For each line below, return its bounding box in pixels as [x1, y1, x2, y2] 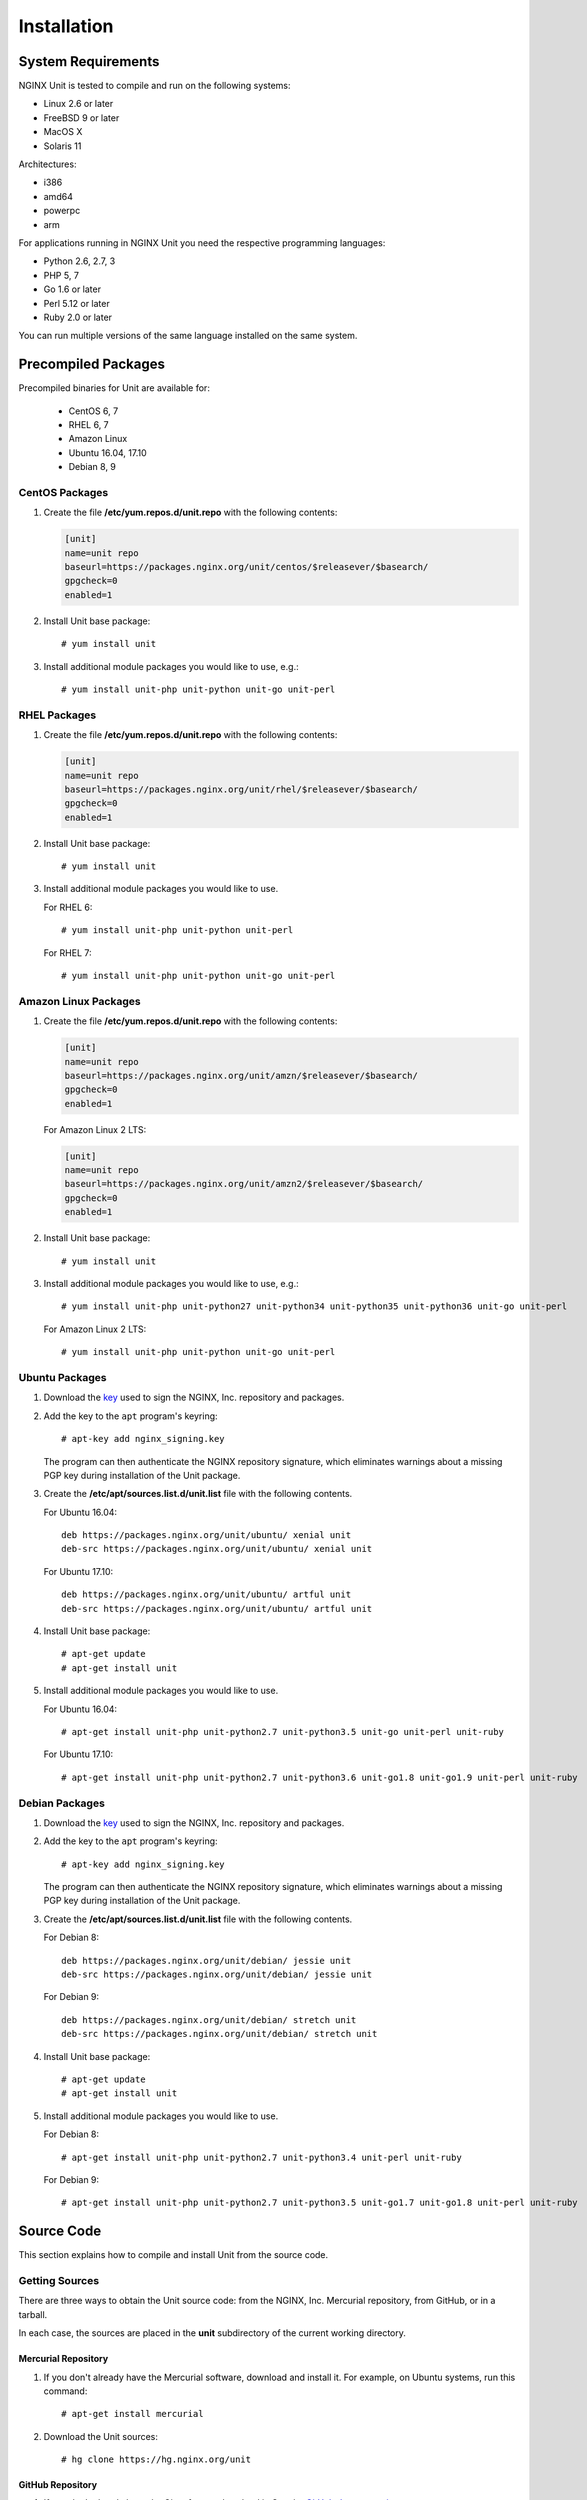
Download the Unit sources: [43, 2430, 159, 2442]
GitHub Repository [18, 2479, 98, 2491]
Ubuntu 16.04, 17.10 [68, 446, 147, 459]
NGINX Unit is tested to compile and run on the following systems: [18, 80, 291, 92]
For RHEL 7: [43, 946, 92, 959]
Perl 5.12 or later [43, 297, 110, 309]
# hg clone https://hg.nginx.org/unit [61, 2454, 252, 2465]
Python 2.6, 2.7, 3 [43, 255, 116, 267]
